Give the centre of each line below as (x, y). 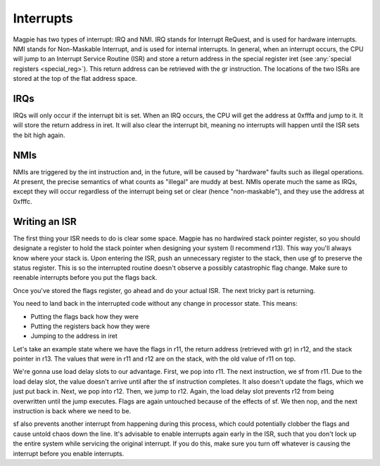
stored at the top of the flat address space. (75, 79)
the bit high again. (39, 135)
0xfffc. (23, 201)
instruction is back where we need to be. (72, 411)
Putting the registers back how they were (90, 326)
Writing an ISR (45, 221)
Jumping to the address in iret (74, 336)
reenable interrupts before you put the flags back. (85, 278)
